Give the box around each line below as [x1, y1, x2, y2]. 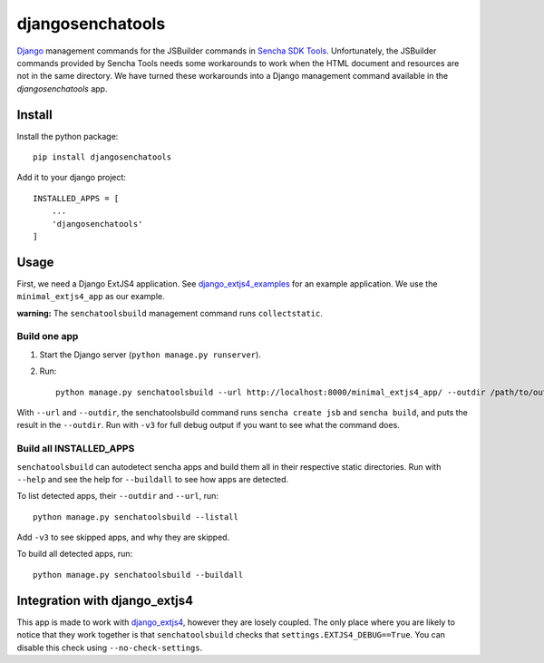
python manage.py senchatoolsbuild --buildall [33, 570, 244, 580]
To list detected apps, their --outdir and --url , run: [16, 491, 219, 502]
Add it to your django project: [16, 172, 127, 183]
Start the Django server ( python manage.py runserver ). [39, 349, 262, 360]
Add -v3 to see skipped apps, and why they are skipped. [16, 531, 230, 543]
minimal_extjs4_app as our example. [16, 291, 165, 302]
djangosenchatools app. [16, 83, 108, 94]
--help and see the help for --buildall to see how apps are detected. [16, 473, 289, 484]
